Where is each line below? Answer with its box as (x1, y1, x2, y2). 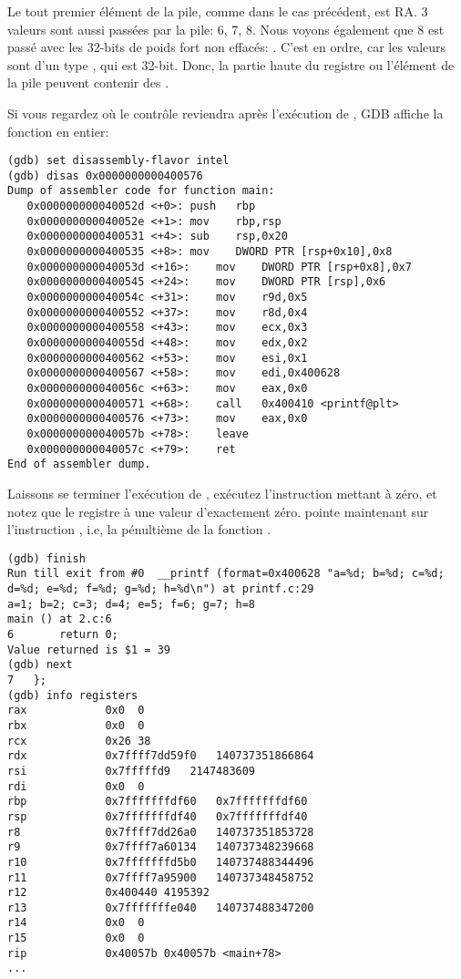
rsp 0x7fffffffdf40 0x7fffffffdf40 (7, 809, 308, 823)
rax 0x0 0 (7, 704, 145, 717)
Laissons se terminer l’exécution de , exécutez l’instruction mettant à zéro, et (7, 483, 437, 502)
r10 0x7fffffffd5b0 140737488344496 (7, 855, 314, 869)
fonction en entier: (7, 121, 109, 140)
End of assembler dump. (7, 458, 151, 471)
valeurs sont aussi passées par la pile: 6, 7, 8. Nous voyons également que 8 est (7, 19, 445, 38)
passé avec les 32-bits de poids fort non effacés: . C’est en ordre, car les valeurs (7, 37, 446, 57)
